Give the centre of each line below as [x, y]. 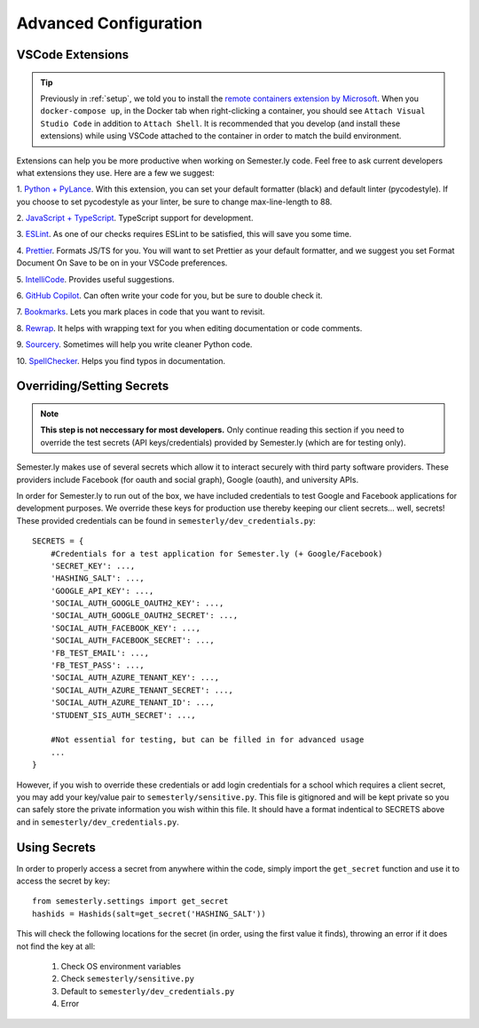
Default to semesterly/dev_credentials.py [148, 991]
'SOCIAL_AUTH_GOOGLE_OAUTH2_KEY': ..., [137, 603]
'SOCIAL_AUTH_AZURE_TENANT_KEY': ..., [135, 678]
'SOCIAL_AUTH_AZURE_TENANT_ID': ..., [132, 703]
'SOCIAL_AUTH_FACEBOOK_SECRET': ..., [132, 641]
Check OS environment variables [121, 966]
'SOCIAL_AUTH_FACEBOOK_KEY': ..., [126, 628]
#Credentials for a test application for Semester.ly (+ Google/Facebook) [216, 554]
